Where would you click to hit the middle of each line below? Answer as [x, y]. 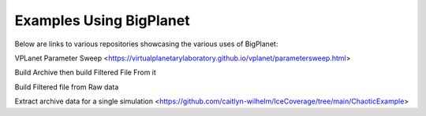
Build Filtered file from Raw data [67, 87]
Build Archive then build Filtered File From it [86, 72]
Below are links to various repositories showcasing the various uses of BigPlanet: [146, 44]
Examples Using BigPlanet [102, 20]
